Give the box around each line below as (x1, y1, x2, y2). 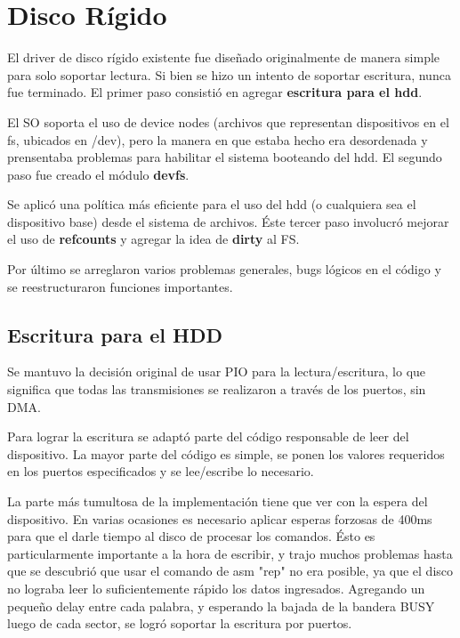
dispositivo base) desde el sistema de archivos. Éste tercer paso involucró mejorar (7, 212, 449, 230)
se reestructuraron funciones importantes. (7, 277, 233, 295)
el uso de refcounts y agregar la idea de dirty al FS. (7, 230, 300, 248)
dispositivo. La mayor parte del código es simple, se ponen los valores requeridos (7, 444, 445, 463)
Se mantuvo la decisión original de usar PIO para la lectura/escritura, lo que (7, 362, 426, 381)
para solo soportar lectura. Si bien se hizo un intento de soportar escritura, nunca (7, 65, 451, 84)
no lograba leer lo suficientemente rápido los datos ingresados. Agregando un (7, 578, 425, 597)
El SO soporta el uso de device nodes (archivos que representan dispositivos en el (7, 112, 449, 131)
